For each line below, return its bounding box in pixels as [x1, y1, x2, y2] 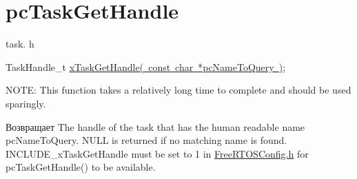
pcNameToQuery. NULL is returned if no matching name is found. [6, 133, 287, 147]
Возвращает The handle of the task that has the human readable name [6, 119, 305, 134]
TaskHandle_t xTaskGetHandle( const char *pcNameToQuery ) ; [6, 59, 286, 74]
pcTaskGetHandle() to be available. [6, 160, 156, 174]
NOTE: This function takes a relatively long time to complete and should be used [6, 83, 351, 97]
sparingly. [6, 96, 46, 110]
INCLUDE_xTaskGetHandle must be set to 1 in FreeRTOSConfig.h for [6, 146, 309, 160]
